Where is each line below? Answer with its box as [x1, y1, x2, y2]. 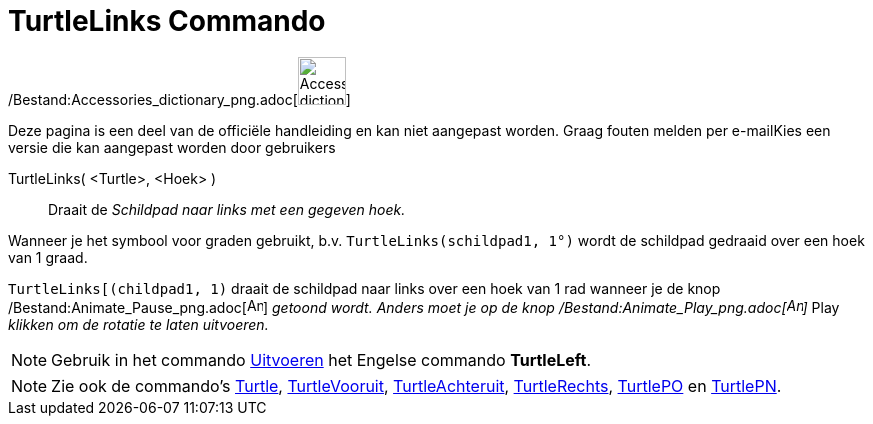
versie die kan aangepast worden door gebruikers [8, 138, 336, 156]
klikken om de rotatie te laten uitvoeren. [8, 315, 269, 333]
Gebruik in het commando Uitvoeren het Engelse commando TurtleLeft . [51, 349, 592, 370]
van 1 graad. [8, 248, 88, 266]
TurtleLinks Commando [8, 4, 326, 38]
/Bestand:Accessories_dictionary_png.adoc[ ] [8, 90, 351, 108]
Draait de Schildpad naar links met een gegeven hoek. [48, 200, 406, 218]
